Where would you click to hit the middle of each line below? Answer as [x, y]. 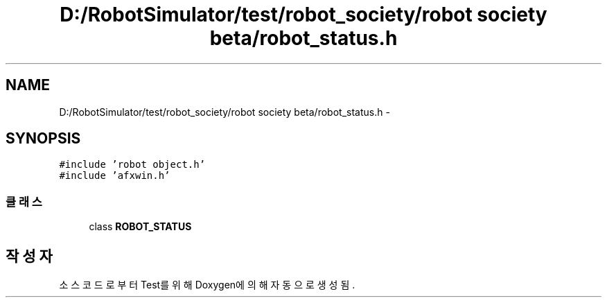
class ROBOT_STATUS [140, 227]
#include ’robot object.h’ [132, 165]
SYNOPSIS [43, 139]
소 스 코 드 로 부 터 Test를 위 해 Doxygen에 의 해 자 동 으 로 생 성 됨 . [207, 285]
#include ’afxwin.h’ [115, 176]
